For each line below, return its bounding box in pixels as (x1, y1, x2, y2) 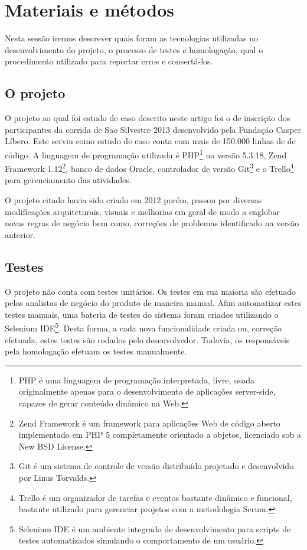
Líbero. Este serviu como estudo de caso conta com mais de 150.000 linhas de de (5, 135, 296, 147)
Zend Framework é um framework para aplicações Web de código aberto (18, 416, 280, 429)
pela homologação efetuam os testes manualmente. (5, 345, 187, 357)
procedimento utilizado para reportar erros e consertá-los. (5, 55, 213, 67)
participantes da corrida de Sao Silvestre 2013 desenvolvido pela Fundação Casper (5, 123, 301, 135)
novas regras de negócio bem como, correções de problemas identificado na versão (5, 217, 299, 229)
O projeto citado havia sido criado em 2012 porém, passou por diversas (5, 193, 262, 206)
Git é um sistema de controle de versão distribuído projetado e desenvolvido (18, 460, 294, 472)
